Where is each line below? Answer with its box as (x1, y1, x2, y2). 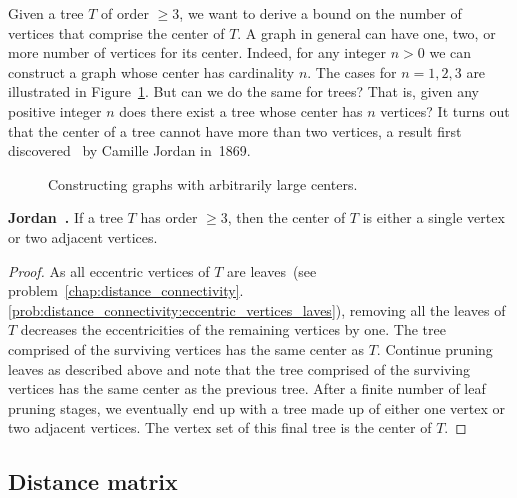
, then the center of (227, 207, 346, 228)
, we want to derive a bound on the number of (179, 3, 462, 23)
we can (429, 42, 472, 63)
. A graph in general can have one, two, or (237, 22, 496, 43)
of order (101, 3, 150, 23)
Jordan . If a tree (8, 207, 123, 228)
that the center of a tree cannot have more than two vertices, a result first (8, 120, 462, 141)
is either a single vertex (362, 207, 505, 228)
